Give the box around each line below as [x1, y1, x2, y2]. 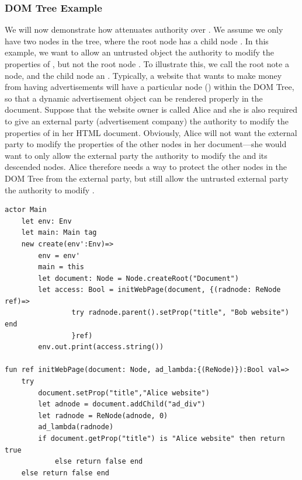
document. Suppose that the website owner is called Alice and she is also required [5, 103, 298, 116]
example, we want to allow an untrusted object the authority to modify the [5, 46, 274, 58]
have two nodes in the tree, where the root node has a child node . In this [5, 34, 269, 47]
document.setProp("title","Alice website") [38, 388, 210, 397]
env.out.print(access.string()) [38, 343, 164, 352]
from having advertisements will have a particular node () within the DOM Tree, [5, 81, 294, 93]
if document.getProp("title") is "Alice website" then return [38, 434, 285, 443]
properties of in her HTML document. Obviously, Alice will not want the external [5, 126, 297, 138]
